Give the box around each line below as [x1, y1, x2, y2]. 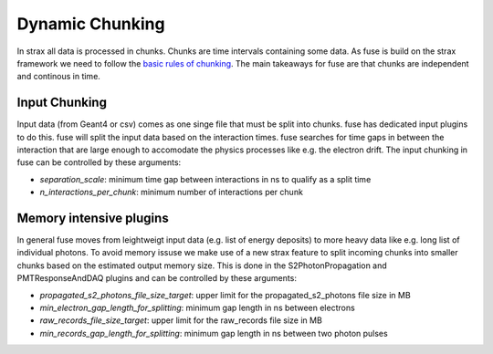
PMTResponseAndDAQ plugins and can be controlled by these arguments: [16, 273, 297, 284]
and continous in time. [16, 71, 100, 82]
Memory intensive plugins [16, 211, 169, 225]
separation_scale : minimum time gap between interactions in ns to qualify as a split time [39, 173, 372, 184]
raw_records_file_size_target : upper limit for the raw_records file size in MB [39, 315, 323, 326]
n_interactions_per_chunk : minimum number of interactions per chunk [39, 187, 303, 198]
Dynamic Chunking [16, 14, 165, 34]
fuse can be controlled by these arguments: [16, 157, 182, 168]
